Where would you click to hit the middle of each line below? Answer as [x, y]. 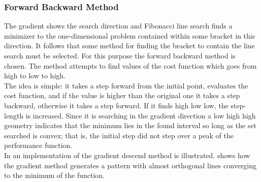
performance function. [38, 145]
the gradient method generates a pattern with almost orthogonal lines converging [130, 165]
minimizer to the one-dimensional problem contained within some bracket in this [130, 35]
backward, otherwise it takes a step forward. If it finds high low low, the [116, 105]
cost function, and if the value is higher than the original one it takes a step [122, 95]
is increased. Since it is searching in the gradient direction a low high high [141, 115]
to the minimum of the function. [54, 175]
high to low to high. [35, 75]
